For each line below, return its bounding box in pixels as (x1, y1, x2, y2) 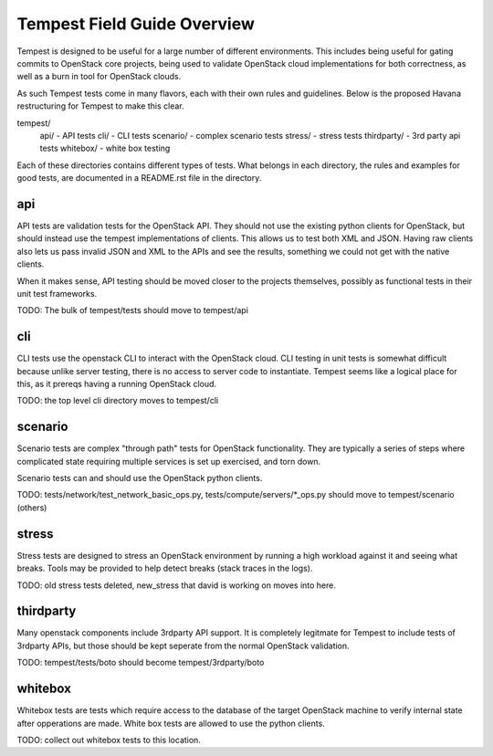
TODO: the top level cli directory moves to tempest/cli (16, 395, 219, 406)
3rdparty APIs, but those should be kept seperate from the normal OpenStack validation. (16, 640, 351, 651)
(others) (16, 502, 47, 513)
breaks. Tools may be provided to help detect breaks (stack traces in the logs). (16, 562, 313, 574)
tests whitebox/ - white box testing (39, 142, 171, 154)
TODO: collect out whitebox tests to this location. (16, 734, 201, 745)
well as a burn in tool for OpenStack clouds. (16, 71, 182, 82)
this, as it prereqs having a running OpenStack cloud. (16, 379, 217, 389)
